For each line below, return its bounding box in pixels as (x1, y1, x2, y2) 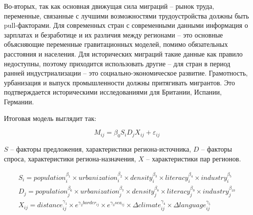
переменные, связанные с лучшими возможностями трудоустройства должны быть (4, 10, 249, 20)
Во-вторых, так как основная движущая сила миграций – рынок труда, (4, 1, 214, 11)
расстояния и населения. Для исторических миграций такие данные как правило (4, 48, 243, 59)
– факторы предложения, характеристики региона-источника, (10, 143, 191, 154)
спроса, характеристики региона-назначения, (4, 153, 136, 163)
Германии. (4, 96, 34, 106)
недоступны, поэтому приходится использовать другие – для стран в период (4, 58, 231, 68)
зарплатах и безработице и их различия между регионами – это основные (4, 29, 223, 39)
